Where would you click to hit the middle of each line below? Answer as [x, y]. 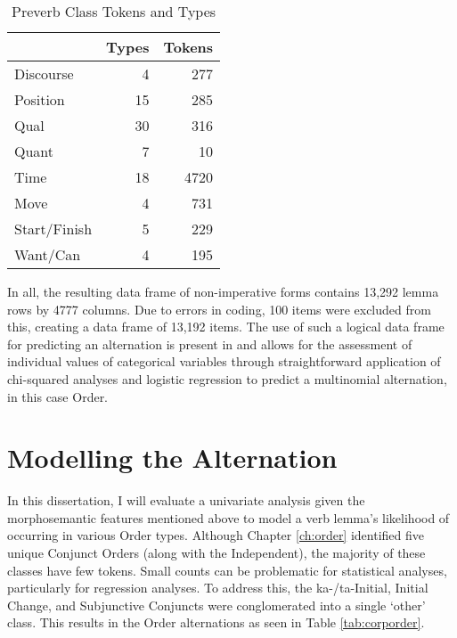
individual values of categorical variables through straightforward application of [224, 361]
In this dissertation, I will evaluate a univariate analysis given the [186, 500]
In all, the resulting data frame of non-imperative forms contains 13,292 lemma [223, 291]
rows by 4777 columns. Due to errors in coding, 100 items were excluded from [219, 309]
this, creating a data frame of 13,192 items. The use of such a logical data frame [226, 327]
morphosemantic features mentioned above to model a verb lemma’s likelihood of [228, 517]
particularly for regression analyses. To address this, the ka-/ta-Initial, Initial [218, 588]
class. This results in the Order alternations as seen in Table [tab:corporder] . [216, 622]
